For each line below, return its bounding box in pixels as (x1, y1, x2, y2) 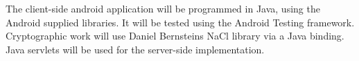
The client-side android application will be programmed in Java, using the (6, 1, 320, 15)
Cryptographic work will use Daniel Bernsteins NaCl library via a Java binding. (6, 28, 344, 43)
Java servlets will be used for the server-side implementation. (6, 42, 265, 56)
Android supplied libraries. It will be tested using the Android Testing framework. (6, 15, 355, 29)
